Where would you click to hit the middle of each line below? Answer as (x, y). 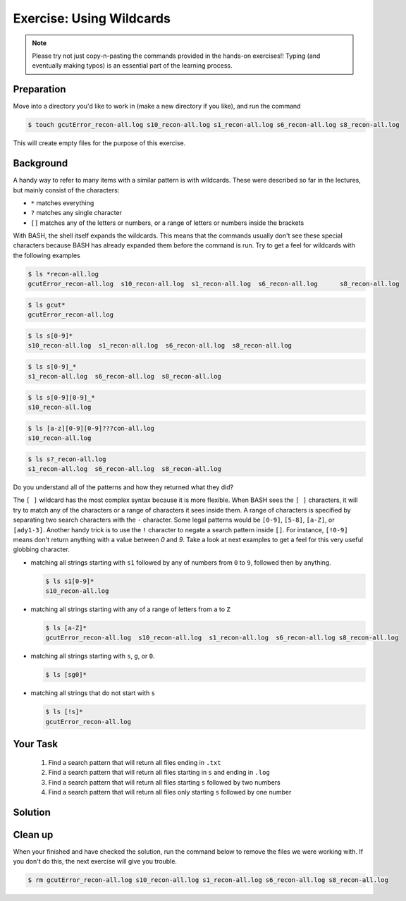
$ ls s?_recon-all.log (67, 459)
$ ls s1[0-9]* (70, 581)
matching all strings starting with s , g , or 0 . (93, 656)
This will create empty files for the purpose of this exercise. (99, 143)
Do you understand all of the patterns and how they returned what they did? (123, 487)
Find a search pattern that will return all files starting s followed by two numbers (165, 782)
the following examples (47, 255)
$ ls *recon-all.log (63, 274)
